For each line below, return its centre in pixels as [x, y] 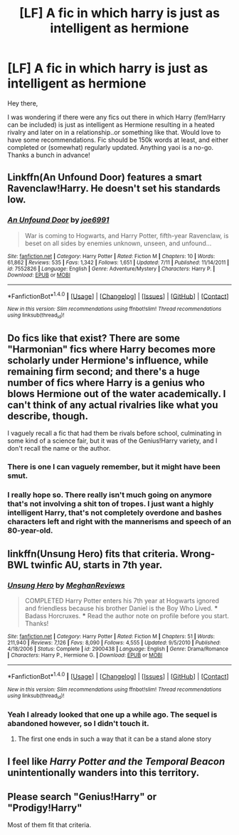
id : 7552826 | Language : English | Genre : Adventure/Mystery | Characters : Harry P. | [111, 269]
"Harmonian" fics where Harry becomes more [111, 349]
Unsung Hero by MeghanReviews [67, 585]
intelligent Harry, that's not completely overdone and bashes [115, 513]
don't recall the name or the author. [59, 449]
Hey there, [23, 103]
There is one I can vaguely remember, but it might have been [114, 467]
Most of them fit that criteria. [49, 825]
